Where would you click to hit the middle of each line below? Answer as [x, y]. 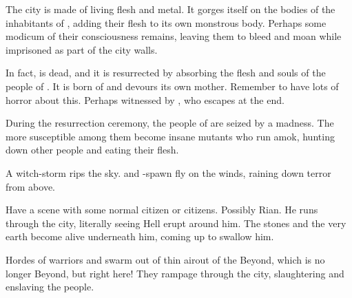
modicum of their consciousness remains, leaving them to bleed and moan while [174, 36]
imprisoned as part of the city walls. [82, 49]
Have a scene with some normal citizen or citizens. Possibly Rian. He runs [162, 210]
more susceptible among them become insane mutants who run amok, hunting [170, 136]
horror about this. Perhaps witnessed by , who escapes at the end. [145, 99]
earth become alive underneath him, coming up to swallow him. [140, 236]
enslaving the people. [50, 287]
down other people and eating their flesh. [92, 150]
